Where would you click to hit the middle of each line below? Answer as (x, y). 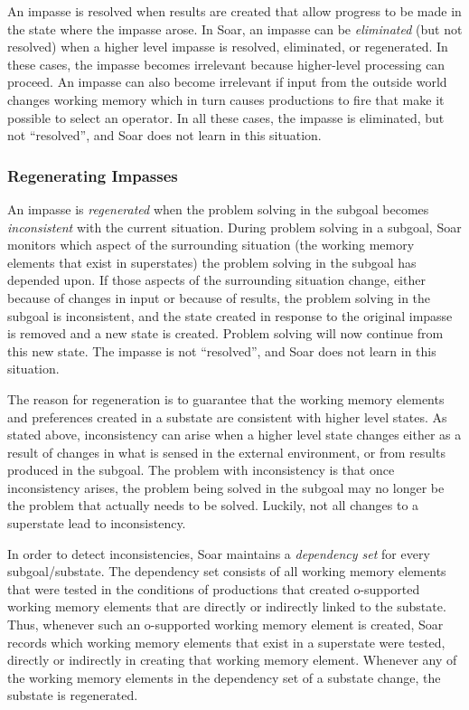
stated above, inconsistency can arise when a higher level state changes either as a (234, 435)
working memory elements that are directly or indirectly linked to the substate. (227, 606)
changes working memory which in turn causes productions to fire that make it (226, 99)
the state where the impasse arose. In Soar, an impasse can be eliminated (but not (235, 28)
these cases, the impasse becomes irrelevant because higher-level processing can (226, 64)
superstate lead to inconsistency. (97, 523)
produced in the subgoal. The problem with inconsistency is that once (201, 470)
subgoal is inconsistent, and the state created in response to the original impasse (230, 315)
